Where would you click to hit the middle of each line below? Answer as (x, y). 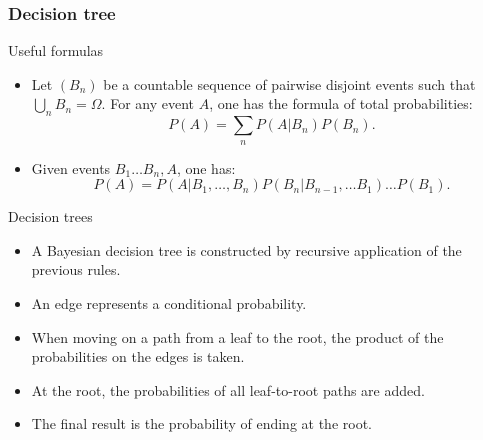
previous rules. (76, 269)
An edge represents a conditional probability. (169, 302)
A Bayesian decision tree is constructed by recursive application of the (246, 249)
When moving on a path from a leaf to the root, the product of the (237, 336)
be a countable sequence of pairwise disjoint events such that (289, 83)
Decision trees (50, 216)
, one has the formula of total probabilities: (341, 103)
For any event (152, 103)
